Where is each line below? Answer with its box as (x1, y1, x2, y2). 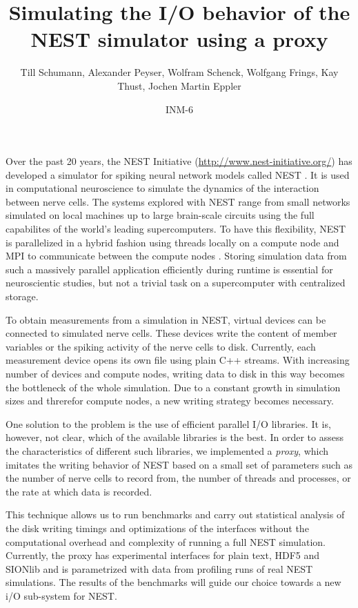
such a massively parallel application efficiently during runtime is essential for (6, 262, 333, 276)
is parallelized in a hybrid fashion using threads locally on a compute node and (6, 235, 339, 249)
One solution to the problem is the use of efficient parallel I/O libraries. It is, (6, 416, 331, 431)
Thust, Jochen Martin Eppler (117, 78, 241, 92)
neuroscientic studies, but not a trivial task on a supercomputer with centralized (6, 275, 346, 290)
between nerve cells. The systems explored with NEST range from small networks (6, 194, 350, 208)
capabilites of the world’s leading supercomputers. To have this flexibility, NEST (6, 222, 346, 236)
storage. (6, 289, 39, 304)
